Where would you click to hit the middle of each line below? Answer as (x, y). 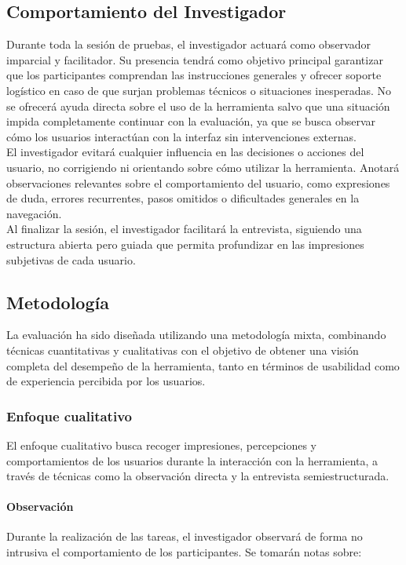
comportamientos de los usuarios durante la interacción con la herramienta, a (192, 460)
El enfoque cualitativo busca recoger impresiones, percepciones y (161, 445)
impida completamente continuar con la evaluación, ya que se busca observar (191, 121)
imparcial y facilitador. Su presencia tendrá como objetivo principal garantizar (195, 59)
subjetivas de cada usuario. (71, 259)
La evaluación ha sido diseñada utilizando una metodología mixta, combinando (196, 335)
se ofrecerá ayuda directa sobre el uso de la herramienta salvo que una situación (198, 106)
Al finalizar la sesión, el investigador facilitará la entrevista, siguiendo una (184, 229)
